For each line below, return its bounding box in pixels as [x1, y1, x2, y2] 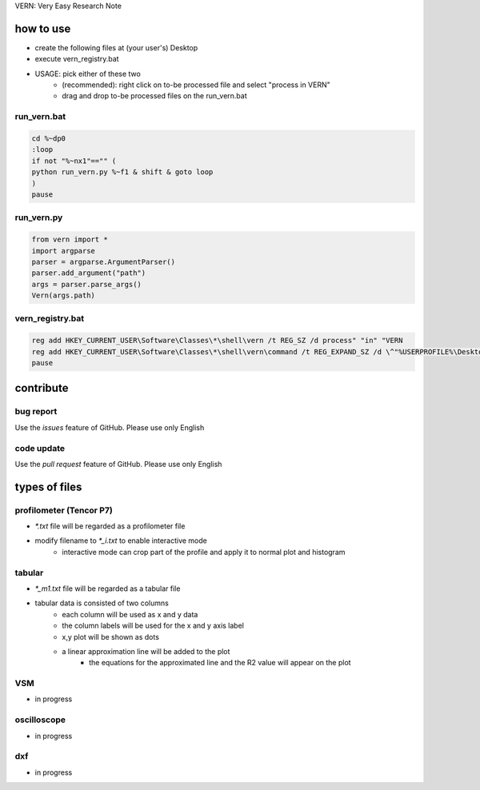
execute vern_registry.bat [34, 54, 119, 64]
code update [14, 442, 66, 453]
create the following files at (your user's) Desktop [34, 42, 198, 52]
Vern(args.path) [31, 291, 96, 300]
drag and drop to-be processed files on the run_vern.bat [62, 91, 247, 101]
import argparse [31, 246, 96, 255]
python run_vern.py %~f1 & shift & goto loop [31, 168, 214, 177]
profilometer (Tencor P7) [14, 505, 114, 516]
